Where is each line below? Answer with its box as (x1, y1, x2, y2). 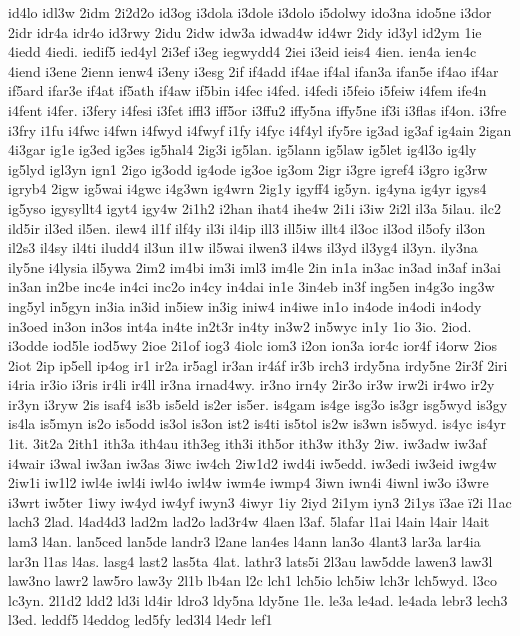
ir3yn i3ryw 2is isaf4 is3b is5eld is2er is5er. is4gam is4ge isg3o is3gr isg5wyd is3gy (8, 393, 508, 414)
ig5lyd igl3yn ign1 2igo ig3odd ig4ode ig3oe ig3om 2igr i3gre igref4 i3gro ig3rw (8, 158, 488, 179)
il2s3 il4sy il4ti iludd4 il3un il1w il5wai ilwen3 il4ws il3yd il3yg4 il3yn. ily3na (8, 237, 478, 258)
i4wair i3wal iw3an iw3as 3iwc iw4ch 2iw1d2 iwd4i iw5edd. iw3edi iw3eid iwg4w (8, 452, 497, 473)
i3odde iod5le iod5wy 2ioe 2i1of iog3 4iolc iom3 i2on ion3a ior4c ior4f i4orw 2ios (8, 335, 498, 356)
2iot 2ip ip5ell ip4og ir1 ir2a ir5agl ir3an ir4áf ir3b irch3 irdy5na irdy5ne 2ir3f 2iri (8, 354, 508, 375)
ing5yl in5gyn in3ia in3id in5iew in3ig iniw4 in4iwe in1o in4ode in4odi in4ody (8, 295, 482, 316)
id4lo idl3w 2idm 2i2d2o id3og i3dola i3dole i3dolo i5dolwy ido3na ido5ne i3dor (8, 2, 492, 22)
